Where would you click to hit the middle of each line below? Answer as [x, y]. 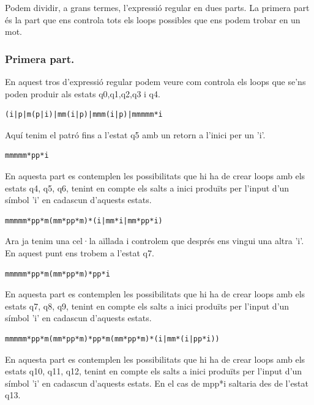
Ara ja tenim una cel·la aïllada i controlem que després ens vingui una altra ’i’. [155, 241]
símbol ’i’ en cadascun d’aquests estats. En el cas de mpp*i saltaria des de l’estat [157, 383]
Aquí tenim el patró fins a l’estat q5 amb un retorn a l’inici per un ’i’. [135, 134]
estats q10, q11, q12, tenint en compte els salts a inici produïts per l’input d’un [154, 371]
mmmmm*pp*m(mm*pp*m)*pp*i [58, 274]
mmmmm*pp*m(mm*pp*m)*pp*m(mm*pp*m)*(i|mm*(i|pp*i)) [112, 339]
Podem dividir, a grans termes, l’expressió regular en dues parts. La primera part [157, 7]
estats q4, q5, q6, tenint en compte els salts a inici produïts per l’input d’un [147, 188]
